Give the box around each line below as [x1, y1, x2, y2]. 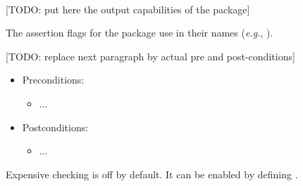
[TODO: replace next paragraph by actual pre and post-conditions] [6, 48, 295, 63]
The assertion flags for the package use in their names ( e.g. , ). [6, 25, 273, 40]
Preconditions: [22, 72, 85, 87]
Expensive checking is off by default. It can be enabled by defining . [6, 166, 298, 181]
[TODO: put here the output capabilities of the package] [6, 1, 250, 16]
